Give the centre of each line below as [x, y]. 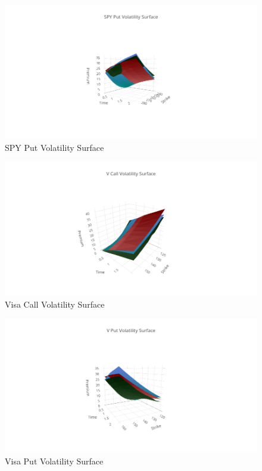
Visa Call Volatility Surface [55, 304]
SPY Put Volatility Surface [54, 147]
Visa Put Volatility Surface [54, 461]
